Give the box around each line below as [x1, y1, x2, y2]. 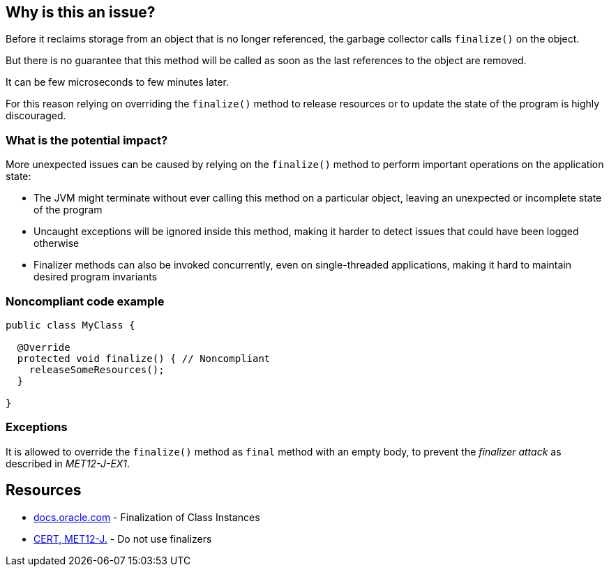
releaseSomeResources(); [29, 363, 165, 375]
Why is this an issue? [6, 3, 156, 21]
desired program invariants [33, 271, 158, 283]
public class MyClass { [6, 319, 135, 331]
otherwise [33, 237, 80, 250]
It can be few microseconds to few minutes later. [6, 76, 229, 89]
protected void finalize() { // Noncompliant [17, 352, 271, 364]
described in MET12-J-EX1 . [6, 457, 130, 469]
